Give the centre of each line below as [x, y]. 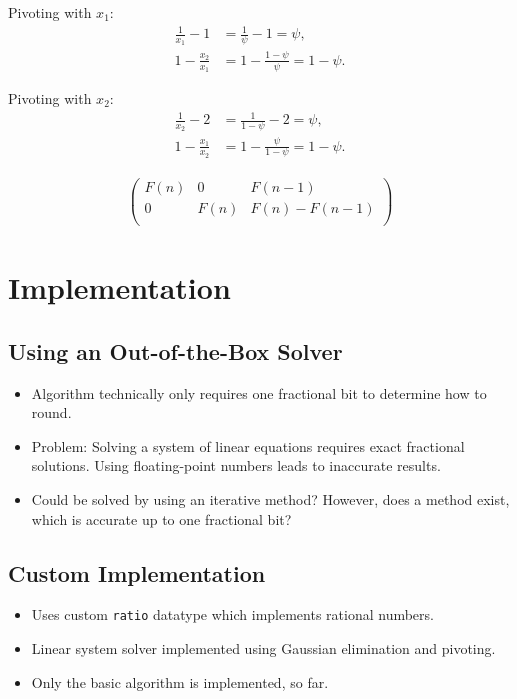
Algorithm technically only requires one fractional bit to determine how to [259, 392]
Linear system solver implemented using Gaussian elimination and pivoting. [263, 648]
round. [51, 412]
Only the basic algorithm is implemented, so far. [180, 681]
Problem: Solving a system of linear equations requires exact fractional [248, 445]
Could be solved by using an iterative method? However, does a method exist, [270, 499]
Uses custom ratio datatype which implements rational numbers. [232, 614]
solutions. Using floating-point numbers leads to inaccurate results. [236, 465]
